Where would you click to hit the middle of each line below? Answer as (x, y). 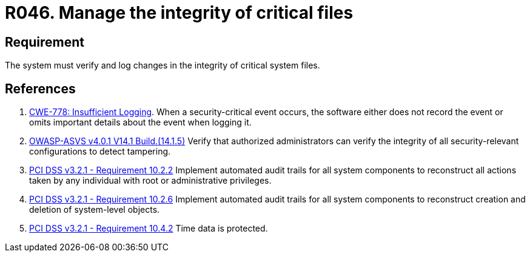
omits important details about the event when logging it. (140, 122)
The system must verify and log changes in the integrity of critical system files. (163, 65)
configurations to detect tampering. (100, 152)
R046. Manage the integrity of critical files (179, 13)
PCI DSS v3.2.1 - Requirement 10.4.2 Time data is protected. (149, 229)
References (40, 88)
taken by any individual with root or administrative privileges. (150, 181)
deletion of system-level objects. (95, 210)
